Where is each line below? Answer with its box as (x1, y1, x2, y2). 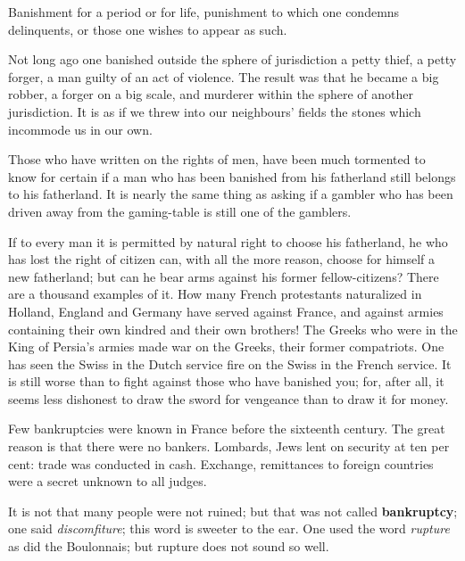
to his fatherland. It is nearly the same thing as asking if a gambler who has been (8, 185, 453, 203)
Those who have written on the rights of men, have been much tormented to (8, 150, 426, 169)
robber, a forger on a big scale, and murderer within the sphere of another (8, 85, 413, 103)
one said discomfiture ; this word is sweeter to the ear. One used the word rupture (8, 519, 450, 538)
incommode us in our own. (8, 120, 153, 138)
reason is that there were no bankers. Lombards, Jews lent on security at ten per (8, 437, 450, 456)
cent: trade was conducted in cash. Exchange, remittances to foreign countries (8, 454, 434, 473)
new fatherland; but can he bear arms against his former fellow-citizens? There (8, 267, 439, 285)
